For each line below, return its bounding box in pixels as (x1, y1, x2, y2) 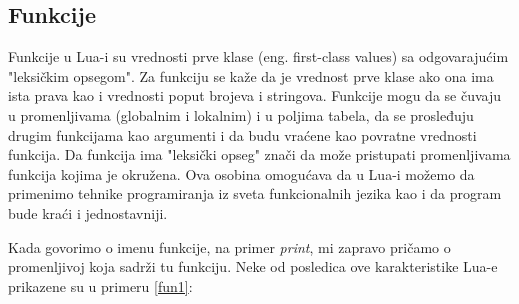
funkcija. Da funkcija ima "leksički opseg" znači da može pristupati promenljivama (8, 144, 511, 165)
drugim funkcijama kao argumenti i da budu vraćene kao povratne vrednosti (8, 124, 477, 145)
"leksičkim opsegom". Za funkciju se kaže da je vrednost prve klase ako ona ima (8, 65, 494, 86)
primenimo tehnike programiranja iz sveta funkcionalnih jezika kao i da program (8, 183, 502, 204)
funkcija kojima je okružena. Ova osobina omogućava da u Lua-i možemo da (8, 163, 475, 184)
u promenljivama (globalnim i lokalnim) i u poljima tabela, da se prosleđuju (8, 104, 474, 125)
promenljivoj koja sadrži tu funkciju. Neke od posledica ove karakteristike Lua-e (8, 256, 498, 277)
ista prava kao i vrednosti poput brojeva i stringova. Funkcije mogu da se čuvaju (8, 85, 502, 106)
